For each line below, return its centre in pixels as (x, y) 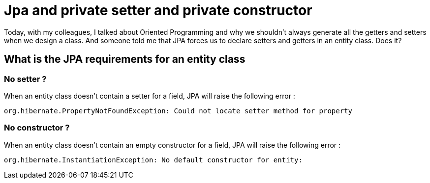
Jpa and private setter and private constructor (158, 10)
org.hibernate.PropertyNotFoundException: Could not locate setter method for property (178, 111)
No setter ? (25, 79)
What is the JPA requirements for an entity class (125, 59)
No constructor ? (37, 128)
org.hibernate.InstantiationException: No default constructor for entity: (153, 160)
